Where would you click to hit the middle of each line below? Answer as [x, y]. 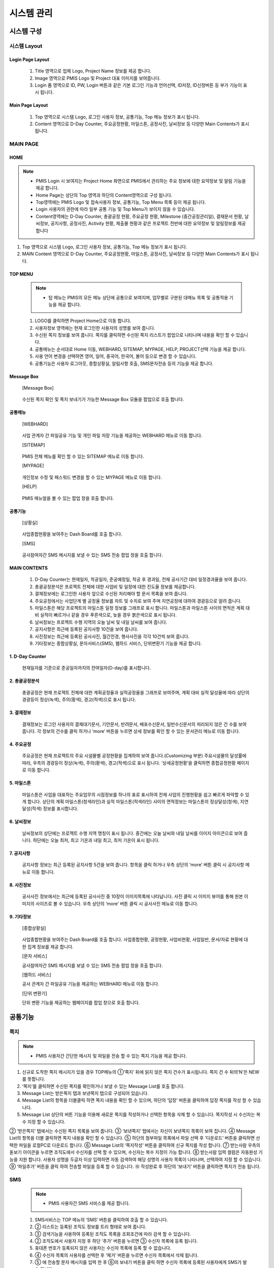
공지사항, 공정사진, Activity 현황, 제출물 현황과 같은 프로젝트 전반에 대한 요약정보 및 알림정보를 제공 [148, 224]
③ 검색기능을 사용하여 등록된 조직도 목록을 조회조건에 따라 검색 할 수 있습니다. [113, 1234]
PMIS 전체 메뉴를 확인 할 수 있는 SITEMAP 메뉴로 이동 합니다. [83, 456]
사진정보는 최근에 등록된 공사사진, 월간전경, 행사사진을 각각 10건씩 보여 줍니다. [112, 636]
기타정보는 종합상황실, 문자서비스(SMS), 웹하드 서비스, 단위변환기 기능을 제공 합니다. [118, 643]
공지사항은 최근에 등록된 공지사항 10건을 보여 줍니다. [87, 629]
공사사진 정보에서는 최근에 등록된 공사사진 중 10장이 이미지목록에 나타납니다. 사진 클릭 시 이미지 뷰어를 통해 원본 [132, 896]
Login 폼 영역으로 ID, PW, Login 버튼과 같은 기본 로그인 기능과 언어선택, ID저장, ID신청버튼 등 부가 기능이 [138, 85]
